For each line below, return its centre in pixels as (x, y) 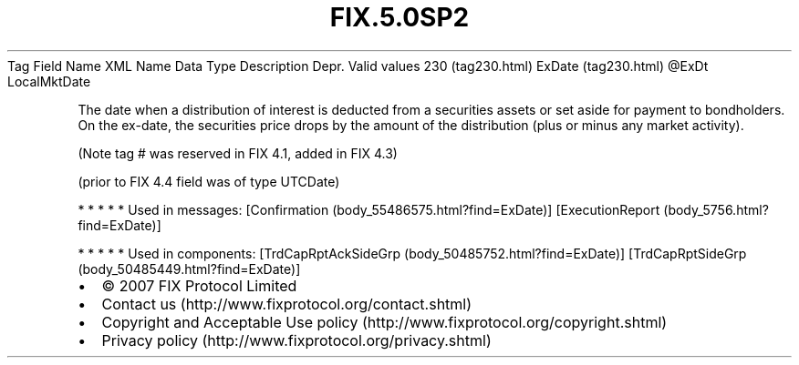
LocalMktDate (49, 81)
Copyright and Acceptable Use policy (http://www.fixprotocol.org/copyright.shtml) (384, 322)
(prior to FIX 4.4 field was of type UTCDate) (209, 181)
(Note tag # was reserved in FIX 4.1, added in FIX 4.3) (238, 153)
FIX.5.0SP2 (399, 17)
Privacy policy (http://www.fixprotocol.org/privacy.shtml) (296, 340)
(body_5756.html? (716, 209)
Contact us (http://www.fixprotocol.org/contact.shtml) (287, 304)
